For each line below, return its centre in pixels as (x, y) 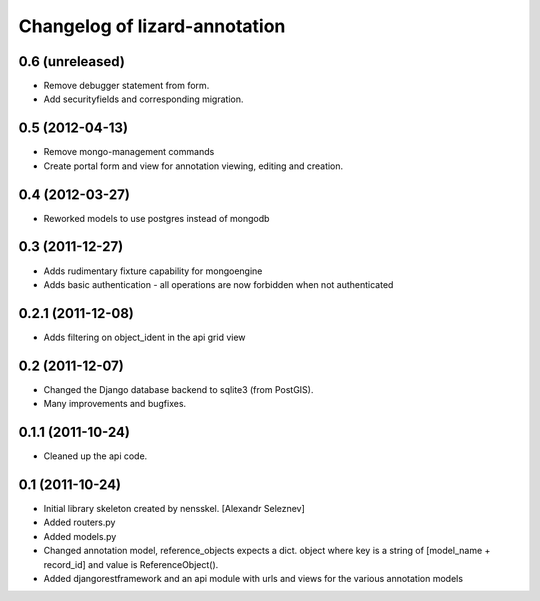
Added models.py (80, 536)
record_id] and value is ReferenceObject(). (131, 564)
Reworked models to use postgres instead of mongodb (156, 218)
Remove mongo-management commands (129, 152)
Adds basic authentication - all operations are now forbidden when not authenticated (218, 284)
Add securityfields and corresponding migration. (143, 99)
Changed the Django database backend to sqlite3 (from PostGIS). (178, 389)
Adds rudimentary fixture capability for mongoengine (153, 271)
